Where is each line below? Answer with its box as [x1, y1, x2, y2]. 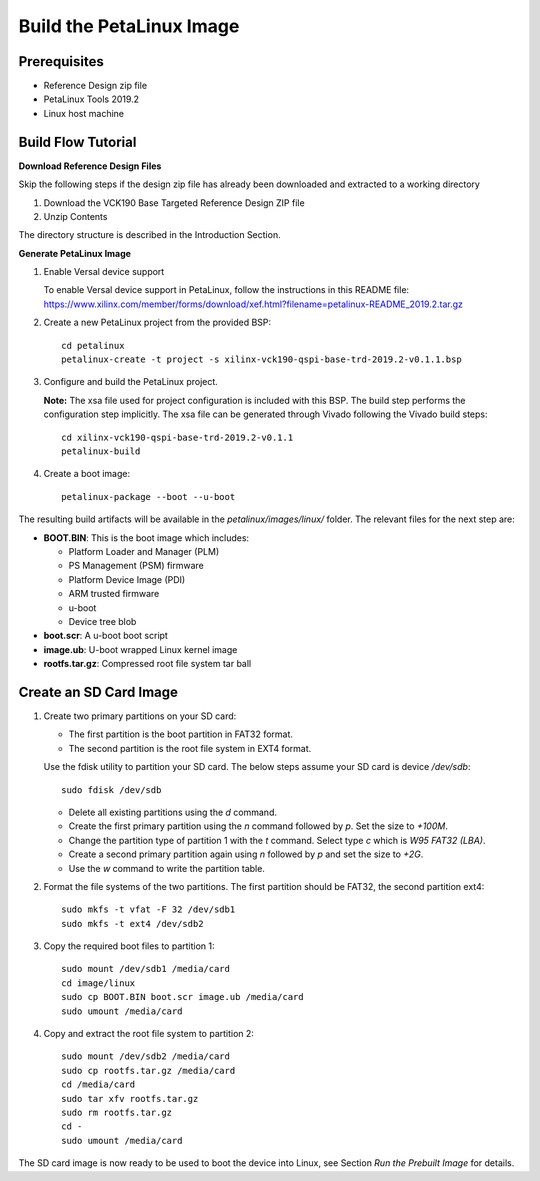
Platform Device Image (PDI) [68, 573, 186, 585]
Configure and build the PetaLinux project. [43, 376, 219, 388]
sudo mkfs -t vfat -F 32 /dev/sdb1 [61, 904, 236, 915]
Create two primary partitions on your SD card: [43, 710, 237, 722]
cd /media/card [61, 1079, 136, 1090]
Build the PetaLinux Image [18, 15, 240, 37]
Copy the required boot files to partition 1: [43, 940, 215, 952]
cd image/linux [61, 977, 136, 989]
